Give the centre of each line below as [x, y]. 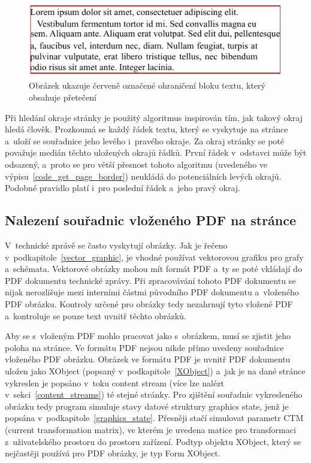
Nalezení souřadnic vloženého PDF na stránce [151, 220]
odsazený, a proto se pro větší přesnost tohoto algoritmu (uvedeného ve [136, 164]
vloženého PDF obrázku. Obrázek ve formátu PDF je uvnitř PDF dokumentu [148, 359]
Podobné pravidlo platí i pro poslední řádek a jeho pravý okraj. [123, 188]
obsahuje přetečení [63, 97]
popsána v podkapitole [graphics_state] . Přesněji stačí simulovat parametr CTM [154, 418]
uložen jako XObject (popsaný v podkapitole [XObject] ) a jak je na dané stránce [155, 370]
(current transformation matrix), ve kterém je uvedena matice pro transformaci [150, 429]
